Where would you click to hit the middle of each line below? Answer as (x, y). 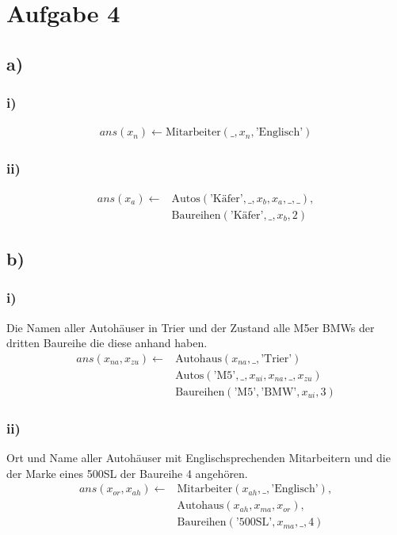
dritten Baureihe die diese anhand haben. (107, 343)
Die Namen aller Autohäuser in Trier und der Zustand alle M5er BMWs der (191, 327)
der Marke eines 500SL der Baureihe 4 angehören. (127, 473)
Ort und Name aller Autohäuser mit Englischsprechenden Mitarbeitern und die (198, 458)
